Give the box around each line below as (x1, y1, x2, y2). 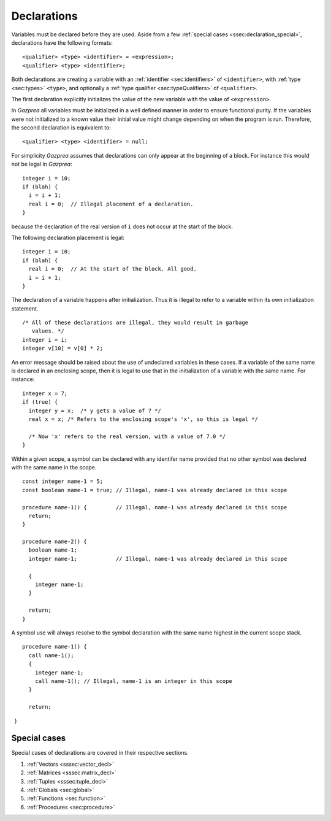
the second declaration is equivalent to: (11, 124, 112, 131)
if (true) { (22, 399, 58, 406)
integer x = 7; (22, 390, 68, 397)
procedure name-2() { (22, 538, 87, 545)
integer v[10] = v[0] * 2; (22, 345, 104, 352)
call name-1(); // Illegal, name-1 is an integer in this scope (34, 677, 232, 684)
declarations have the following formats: (11, 39, 113, 46)
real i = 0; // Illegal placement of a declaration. (28, 200, 194, 207)
